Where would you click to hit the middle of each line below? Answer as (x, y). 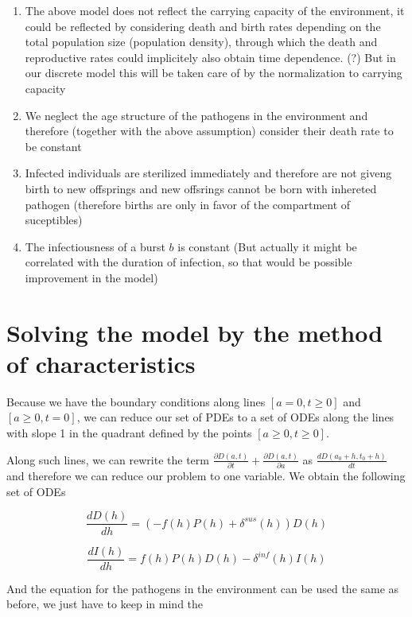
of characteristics (101, 363)
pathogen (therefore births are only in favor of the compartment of (188, 204)
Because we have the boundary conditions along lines (136, 401)
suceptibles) (54, 220)
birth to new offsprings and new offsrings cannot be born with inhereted (201, 188)
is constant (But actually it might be (267, 246)
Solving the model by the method (195, 332)
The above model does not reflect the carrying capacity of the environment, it (215, 10)
